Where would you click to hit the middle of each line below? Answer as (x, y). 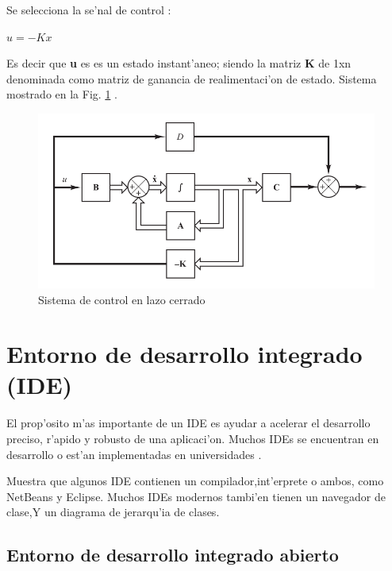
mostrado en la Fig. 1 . (62, 94)
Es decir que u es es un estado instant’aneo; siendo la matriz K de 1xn (179, 63)
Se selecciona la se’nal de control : (89, 10)
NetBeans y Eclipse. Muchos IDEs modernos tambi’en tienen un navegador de (196, 496)
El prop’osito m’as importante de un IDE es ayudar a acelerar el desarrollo (188, 423)
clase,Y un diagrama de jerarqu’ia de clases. (113, 512)
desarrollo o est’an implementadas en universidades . (134, 454)
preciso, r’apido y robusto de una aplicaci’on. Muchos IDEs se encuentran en (193, 438)
